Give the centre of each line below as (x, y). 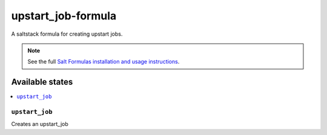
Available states (42, 82)
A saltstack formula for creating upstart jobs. (67, 34)
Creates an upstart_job (40, 124)
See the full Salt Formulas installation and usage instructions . (104, 62)
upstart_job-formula (64, 16)
